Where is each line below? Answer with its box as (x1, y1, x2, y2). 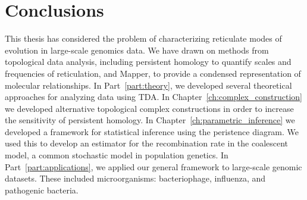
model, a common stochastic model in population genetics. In (5, 149, 228, 161)
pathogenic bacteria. (5, 183, 79, 196)
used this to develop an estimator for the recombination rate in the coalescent (5, 137, 289, 149)
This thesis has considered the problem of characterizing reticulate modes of (5, 32, 282, 45)
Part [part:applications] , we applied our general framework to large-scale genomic (5, 160, 302, 173)
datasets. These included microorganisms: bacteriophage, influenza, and (5, 172, 266, 185)
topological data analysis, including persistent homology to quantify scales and (5, 55, 292, 68)
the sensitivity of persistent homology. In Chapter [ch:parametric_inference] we (5, 114, 295, 126)
